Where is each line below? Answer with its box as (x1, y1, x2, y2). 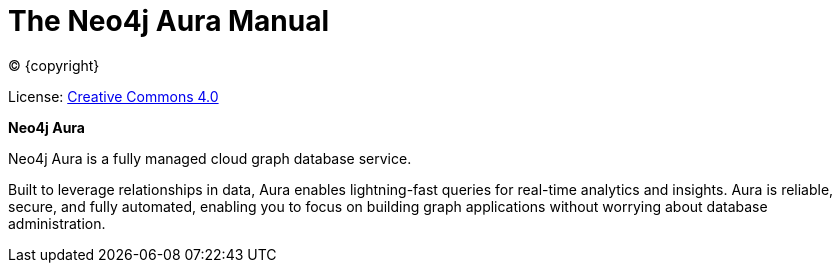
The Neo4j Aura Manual (8, 4, 330, 38)
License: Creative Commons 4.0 (8, 87, 219, 105)
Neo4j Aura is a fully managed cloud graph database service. (8, 149, 412, 167)
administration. (8, 214, 106, 232)
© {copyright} (8, 56, 100, 74)
